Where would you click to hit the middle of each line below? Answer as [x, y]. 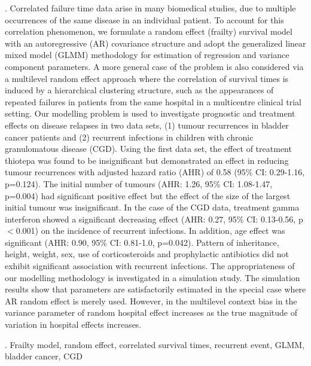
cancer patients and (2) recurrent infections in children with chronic [129, 137]
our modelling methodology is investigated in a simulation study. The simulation [153, 277]
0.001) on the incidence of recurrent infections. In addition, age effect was [150, 231]
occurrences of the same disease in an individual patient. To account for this [144, 19]
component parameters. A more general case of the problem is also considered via [154, 66]
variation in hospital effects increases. [73, 324]
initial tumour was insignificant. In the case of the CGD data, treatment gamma [152, 207]
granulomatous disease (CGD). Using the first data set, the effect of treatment [148, 149]
